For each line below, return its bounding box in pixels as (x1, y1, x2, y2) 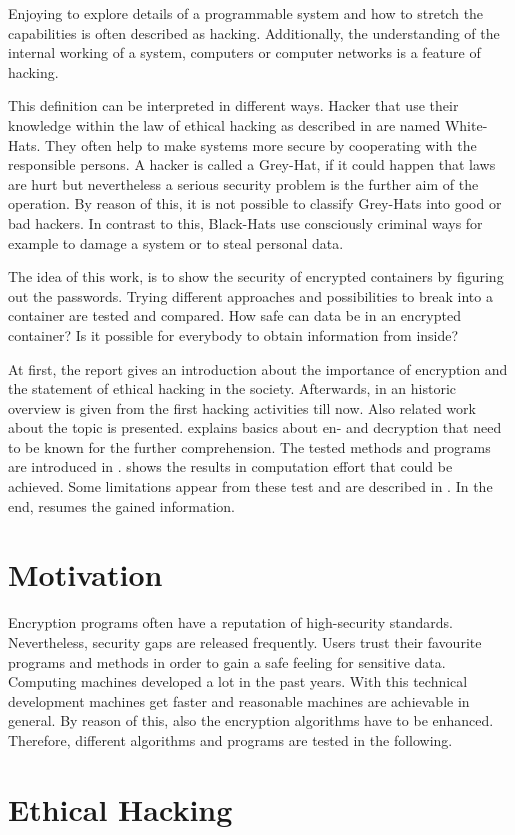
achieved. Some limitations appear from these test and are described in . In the (8, 476, 493, 497)
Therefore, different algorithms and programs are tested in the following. (8, 729, 453, 750)
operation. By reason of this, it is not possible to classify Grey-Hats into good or (8, 193, 502, 214)
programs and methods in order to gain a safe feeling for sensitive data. (8, 651, 446, 672)
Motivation (8, 554, 163, 595)
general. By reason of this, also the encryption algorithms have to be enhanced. (8, 710, 494, 731)
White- (444, 114, 488, 135)
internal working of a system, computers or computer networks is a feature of (8, 42, 481, 63)
